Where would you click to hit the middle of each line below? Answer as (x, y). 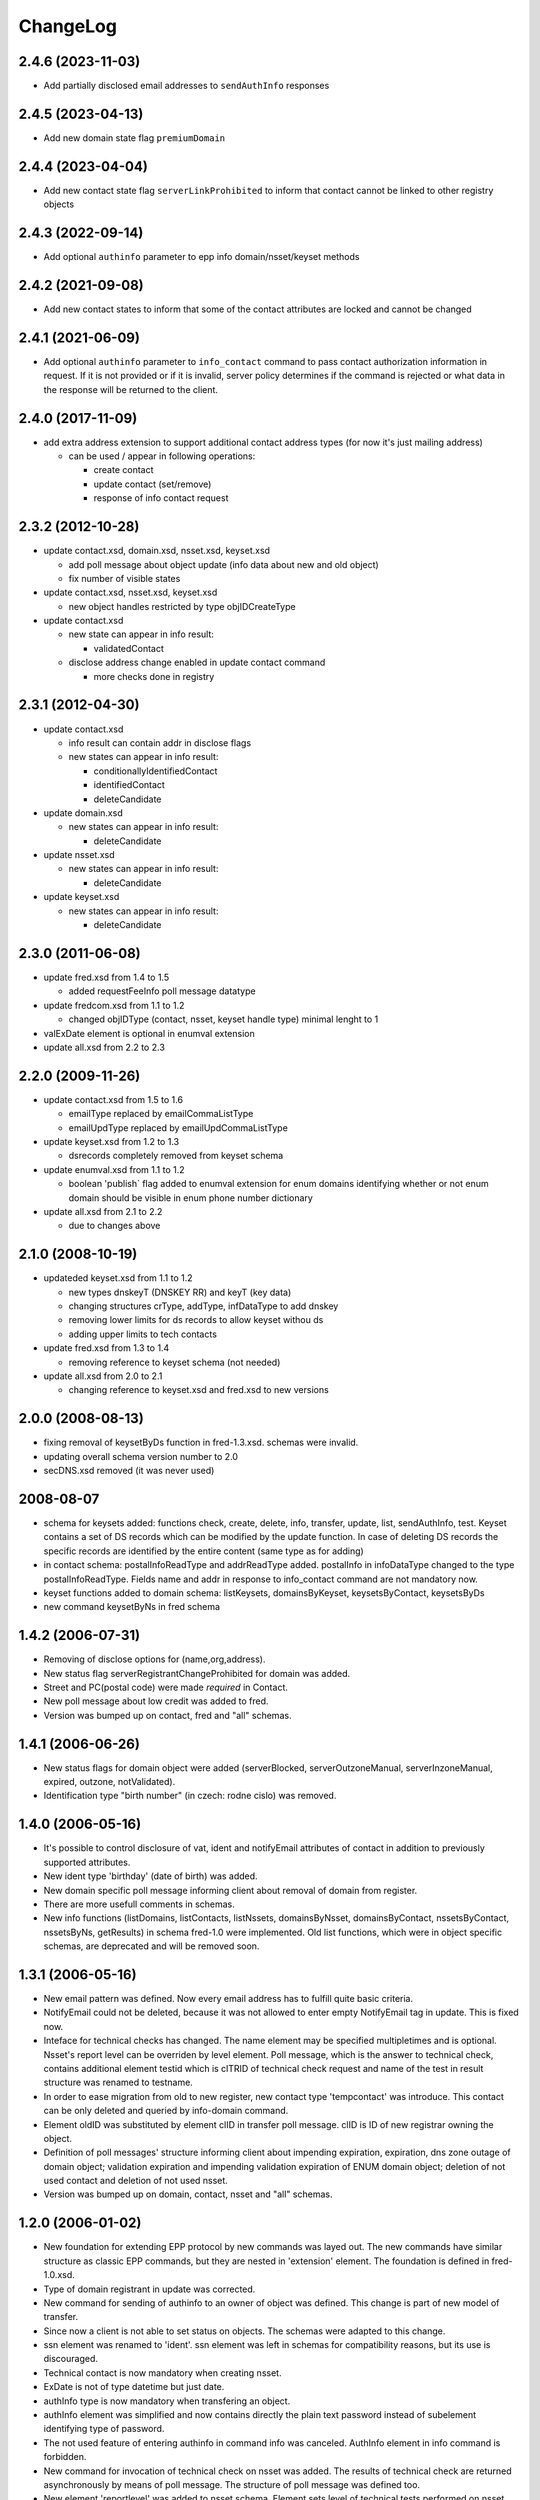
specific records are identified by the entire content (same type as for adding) (203, 1551)
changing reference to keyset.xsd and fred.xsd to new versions (198, 1390)
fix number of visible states (124, 578)
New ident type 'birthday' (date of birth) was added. (151, 1876)
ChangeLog (67, 26)
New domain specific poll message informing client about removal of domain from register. (230, 1890)
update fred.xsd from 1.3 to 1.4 (106, 1348)
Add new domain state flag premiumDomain (134, 137)
